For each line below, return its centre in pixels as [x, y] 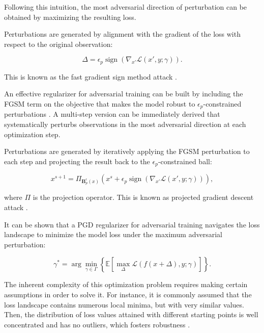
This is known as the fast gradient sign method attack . [91, 76]
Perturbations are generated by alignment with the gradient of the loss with [122, 34]
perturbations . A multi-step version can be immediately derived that [112, 114]
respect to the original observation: [58, 44]
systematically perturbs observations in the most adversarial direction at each [125, 124]
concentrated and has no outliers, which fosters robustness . [97, 324]
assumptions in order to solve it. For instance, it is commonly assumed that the [128, 294]
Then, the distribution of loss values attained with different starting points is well [131, 314]
